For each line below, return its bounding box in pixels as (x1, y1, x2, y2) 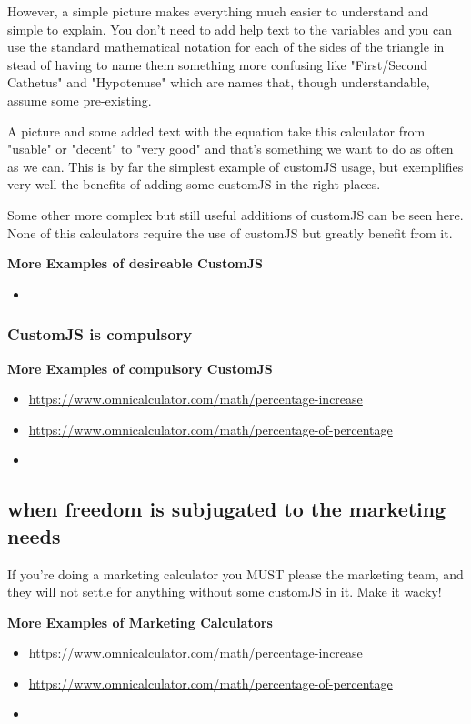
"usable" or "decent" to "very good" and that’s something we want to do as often (7, 139, 454, 158)
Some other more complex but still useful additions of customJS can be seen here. (7, 205, 464, 224)
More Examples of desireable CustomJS (7, 254, 263, 273)
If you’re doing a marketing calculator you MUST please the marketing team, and (7, 564, 464, 583)
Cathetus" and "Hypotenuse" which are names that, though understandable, (7, 73, 430, 92)
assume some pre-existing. (7, 90, 152, 109)
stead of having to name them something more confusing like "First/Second (7, 55, 427, 74)
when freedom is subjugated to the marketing (7, 495, 446, 523)
